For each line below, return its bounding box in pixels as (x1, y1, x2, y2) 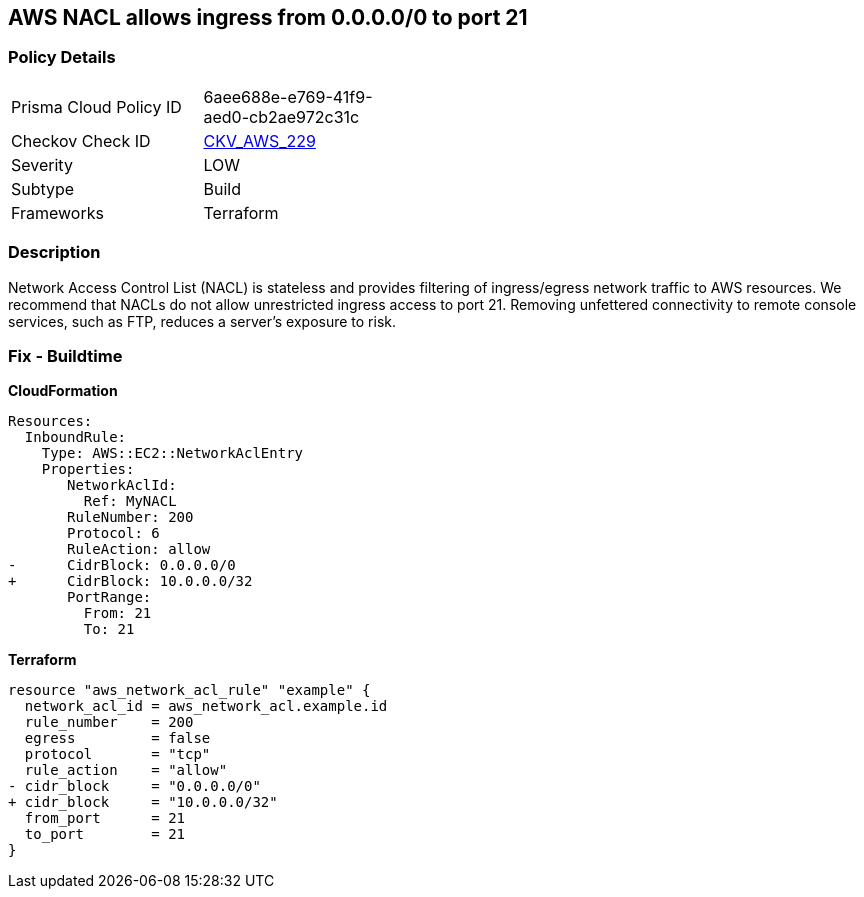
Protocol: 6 (67, 525, 160, 542)
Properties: (41, 461, 135, 478)
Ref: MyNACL (83, 493, 177, 510)
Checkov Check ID (11, 130, 151, 151)
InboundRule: (24, 429, 127, 446)
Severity (11, 154, 73, 175)
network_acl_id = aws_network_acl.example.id (24, 698, 388, 715)
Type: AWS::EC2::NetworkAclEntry (41, 445, 304, 462)
